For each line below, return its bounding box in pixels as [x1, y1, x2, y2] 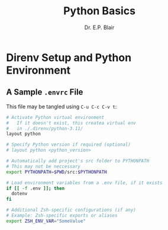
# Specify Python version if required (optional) [6, 141, 131, 148]
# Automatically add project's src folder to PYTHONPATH [6, 158, 150, 164]
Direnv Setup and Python [6, 51, 132, 64]
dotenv [11, 191, 28, 197]
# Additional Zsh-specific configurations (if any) [6, 207, 136, 213]
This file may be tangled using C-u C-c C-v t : [6, 103, 117, 110]
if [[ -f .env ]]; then [6, 185, 65, 191]
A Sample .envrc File [6, 87, 83, 97]
